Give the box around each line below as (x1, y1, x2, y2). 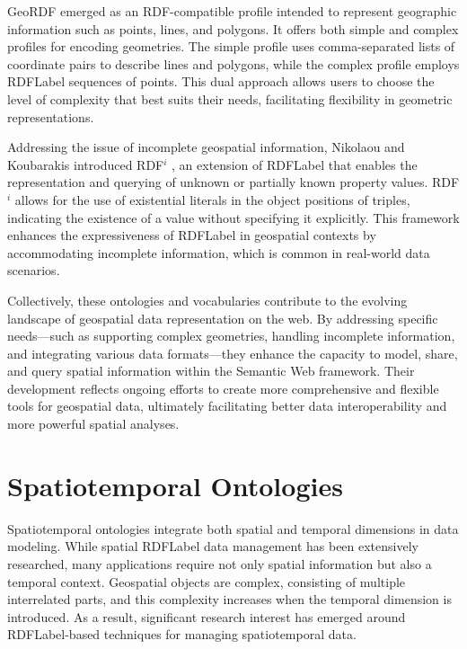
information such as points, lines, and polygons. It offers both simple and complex (7, 19, 459, 38)
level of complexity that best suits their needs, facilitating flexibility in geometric (7, 89, 453, 108)
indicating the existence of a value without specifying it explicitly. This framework (7, 208, 460, 227)
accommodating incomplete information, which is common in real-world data (7, 243, 430, 262)
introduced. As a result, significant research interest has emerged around (7, 607, 406, 626)
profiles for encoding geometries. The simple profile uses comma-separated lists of (7, 37, 455, 56)
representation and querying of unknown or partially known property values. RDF (7, 173, 460, 191)
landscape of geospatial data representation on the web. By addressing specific (7, 308, 438, 327)
